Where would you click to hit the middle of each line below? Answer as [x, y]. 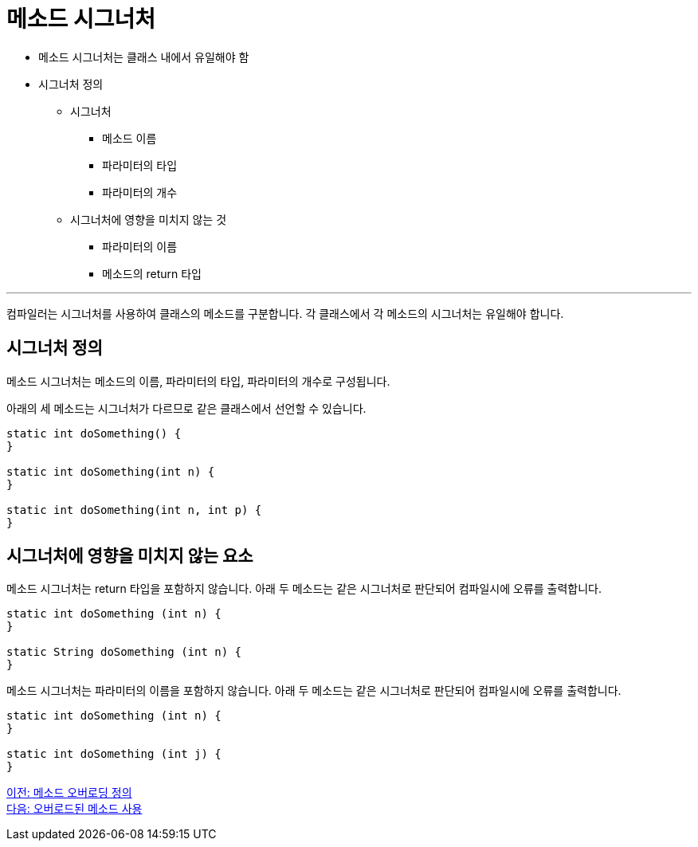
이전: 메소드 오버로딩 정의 [69, 793]
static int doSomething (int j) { [114, 754]
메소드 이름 [129, 138]
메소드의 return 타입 [152, 273]
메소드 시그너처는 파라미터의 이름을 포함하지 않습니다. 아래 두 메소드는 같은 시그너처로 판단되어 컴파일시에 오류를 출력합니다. [314, 691]
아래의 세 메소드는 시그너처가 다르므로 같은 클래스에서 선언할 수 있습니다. [186, 408]
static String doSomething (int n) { [124, 652]
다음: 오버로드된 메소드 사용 [75, 809]
